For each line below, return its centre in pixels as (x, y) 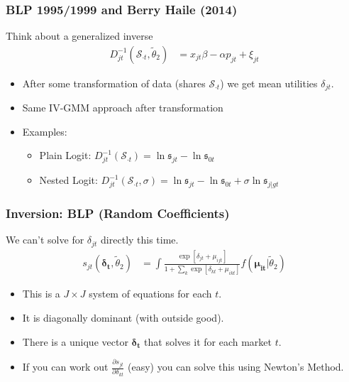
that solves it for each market (208, 341)
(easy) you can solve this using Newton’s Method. (236, 367)
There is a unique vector (75, 341)
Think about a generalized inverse (79, 36)
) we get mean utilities (269, 83)
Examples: (45, 131)
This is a (41, 294)
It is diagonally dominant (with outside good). (123, 317)
